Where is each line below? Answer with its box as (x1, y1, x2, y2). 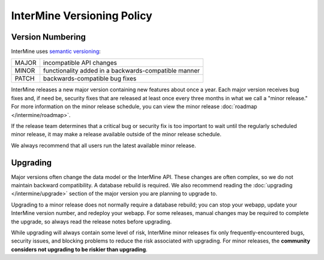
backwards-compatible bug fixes (43, 74, 137, 83)
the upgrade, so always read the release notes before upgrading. (11, 218, 172, 225)
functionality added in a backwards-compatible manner (43, 67, 200, 75)
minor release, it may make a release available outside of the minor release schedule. (11, 131, 222, 138)
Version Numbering (11, 32, 86, 42)
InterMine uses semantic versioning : (11, 48, 101, 55)
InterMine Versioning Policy (11, 9, 152, 22)
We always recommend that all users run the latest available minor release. (11, 142, 196, 149)
